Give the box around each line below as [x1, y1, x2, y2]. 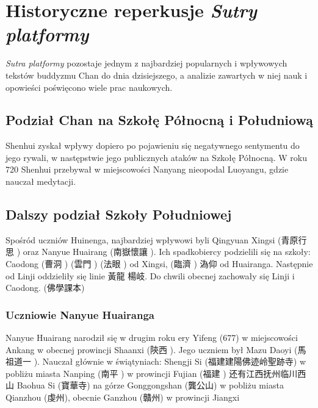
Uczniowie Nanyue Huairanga [5, 307, 154, 322]
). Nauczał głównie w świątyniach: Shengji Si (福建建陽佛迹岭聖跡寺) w [34, 355, 306, 368]
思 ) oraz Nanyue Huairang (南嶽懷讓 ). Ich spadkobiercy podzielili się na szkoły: [5, 245, 311, 258]
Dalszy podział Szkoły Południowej [5, 205, 232, 224]
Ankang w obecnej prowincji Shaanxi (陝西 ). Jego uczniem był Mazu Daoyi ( [5, 343, 298, 356]
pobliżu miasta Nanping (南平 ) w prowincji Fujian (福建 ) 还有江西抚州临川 [5, 367, 298, 379]
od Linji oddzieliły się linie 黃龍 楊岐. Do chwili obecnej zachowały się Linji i [5, 269, 295, 282]
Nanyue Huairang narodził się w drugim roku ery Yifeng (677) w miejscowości [5, 331, 298, 344]
